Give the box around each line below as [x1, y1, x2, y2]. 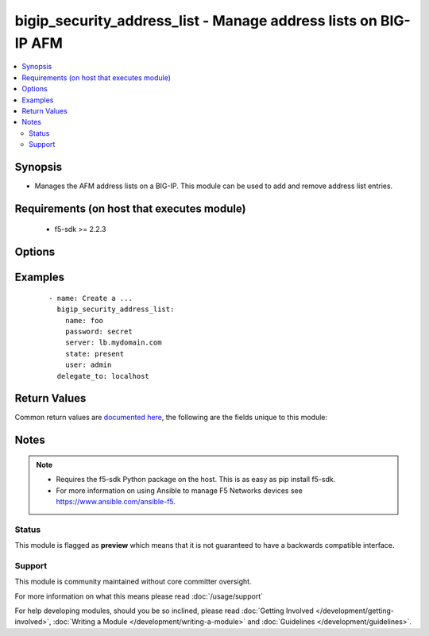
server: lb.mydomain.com [64, 338, 162, 347]
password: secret [64, 326, 133, 336]
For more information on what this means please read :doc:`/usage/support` [14, 592, 264, 601]
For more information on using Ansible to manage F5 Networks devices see [56, 485, 303, 495]
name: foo [64, 316, 103, 325]
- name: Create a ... [48, 294, 133, 303]
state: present [64, 349, 125, 358]
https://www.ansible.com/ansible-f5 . [56, 497, 176, 507]
